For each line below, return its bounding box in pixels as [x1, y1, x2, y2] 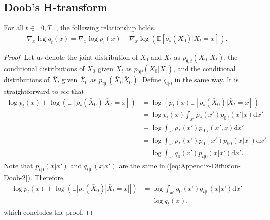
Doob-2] [4, 172, 28, 182]
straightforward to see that [4, 86, 84, 96]
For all [4, 22, 23, 33]
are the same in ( [119, 161, 170, 171]
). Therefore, [27, 172, 65, 182]
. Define [138, 74, 161, 85]
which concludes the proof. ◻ [4, 207, 93, 217]
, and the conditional [173, 63, 236, 73]
